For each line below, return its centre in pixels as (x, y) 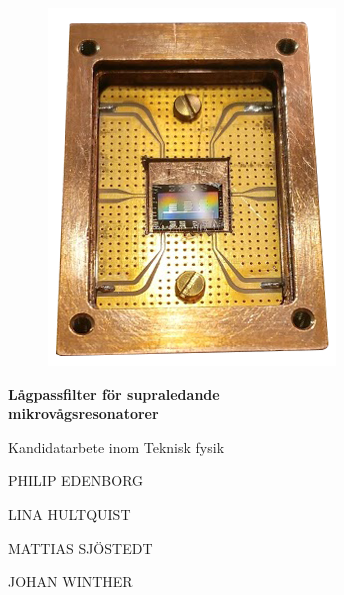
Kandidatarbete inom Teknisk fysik (116, 446)
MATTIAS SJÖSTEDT (80, 547)
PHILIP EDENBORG (76, 480)
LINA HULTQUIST (69, 513)
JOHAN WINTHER (70, 581)
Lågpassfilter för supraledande (114, 393)
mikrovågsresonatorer (83, 413)
